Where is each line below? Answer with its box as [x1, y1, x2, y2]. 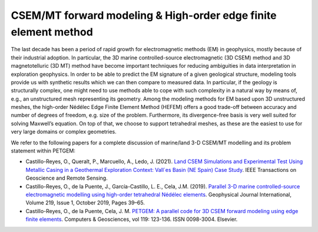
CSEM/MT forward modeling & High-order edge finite [11, 9, 277, 22]
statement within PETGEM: [11, 147, 76, 154]
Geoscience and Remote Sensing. [25, 174, 108, 182]
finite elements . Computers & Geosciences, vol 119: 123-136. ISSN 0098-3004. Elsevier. [25, 216, 238, 223]
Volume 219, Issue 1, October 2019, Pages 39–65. [25, 199, 145, 206]
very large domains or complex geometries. [11, 128, 117, 135]
